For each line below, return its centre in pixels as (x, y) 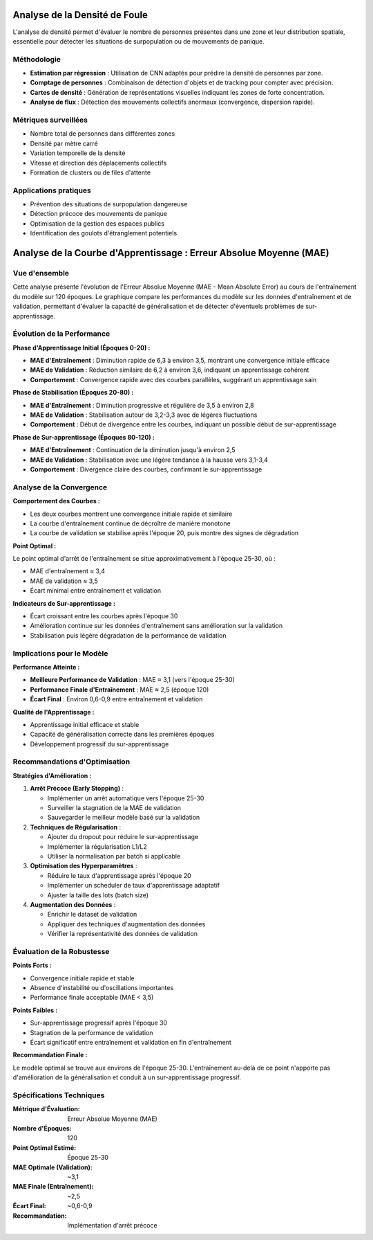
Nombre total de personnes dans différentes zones (103, 134)
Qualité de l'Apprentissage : (54, 712)
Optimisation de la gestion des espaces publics (97, 223)
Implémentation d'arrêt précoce (113, 1225)
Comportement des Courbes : (56, 501)
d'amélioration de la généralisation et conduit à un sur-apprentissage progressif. (127, 1077)
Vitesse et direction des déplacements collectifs (98, 163)
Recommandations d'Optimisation (71, 762)
